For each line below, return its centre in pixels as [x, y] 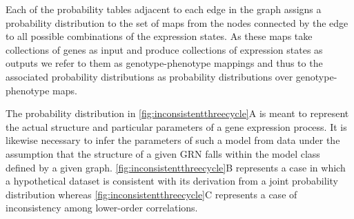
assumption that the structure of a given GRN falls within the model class [163, 153]
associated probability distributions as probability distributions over [149, 76]
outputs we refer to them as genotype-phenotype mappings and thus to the [164, 63]
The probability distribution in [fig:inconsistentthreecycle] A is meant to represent [177, 113]
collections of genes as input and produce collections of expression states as [164, 49]
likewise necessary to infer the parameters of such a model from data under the [173, 140]
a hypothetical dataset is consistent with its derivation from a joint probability [172, 181]
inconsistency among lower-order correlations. [102, 208]
